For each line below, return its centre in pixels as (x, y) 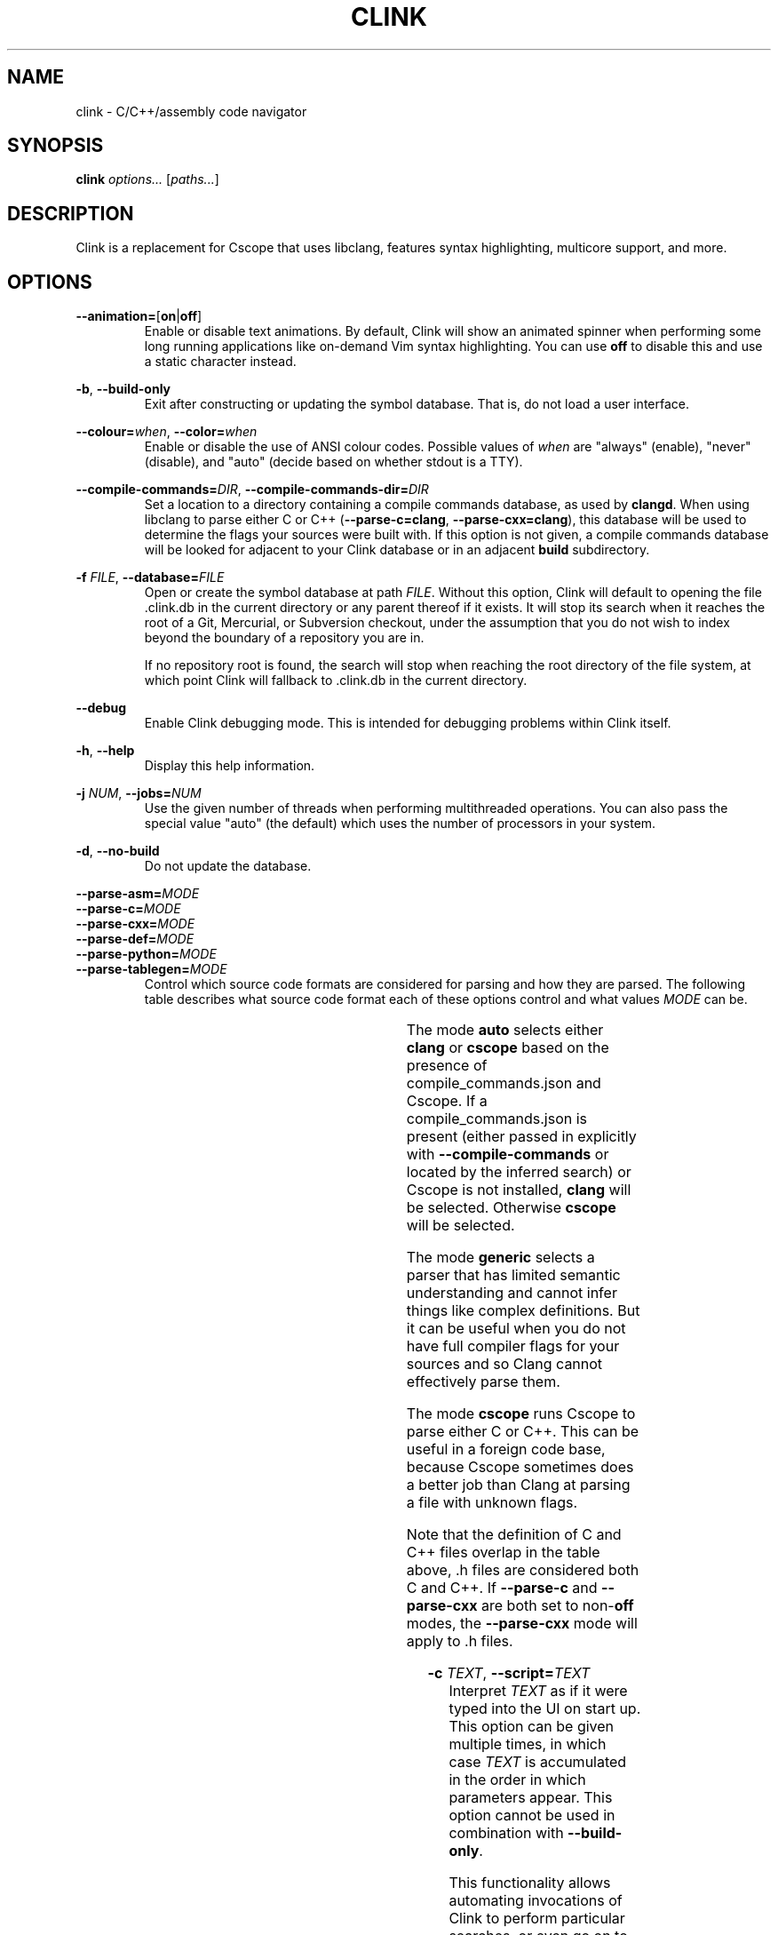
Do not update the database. (228, 866)
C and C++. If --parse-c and (502, 1588)
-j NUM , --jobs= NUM (139, 793)
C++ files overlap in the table (503, 1553)
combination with (506, 1833)
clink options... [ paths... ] (147, 179)
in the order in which (517, 1780)
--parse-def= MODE (135, 939)
